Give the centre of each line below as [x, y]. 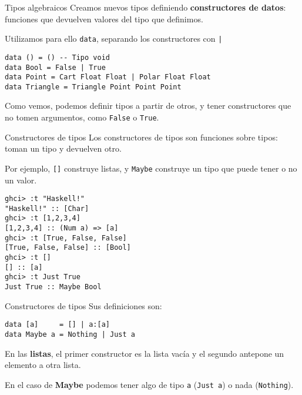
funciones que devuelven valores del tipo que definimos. [104, 19]
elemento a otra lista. [43, 365]
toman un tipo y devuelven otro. [63, 148]
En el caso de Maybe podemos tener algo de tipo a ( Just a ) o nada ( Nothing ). [149, 384]
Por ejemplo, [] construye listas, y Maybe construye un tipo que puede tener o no [151, 168]
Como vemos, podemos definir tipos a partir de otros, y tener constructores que [148, 106]
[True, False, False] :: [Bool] [68, 248]
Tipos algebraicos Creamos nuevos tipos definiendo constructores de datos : [145, 7]
